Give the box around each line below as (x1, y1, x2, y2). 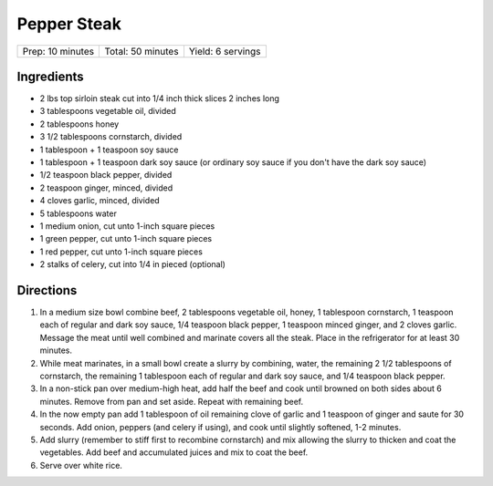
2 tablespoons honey (39, 119, 120, 129)
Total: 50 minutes (104, 45, 179, 57)
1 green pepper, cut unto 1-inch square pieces (39, 233, 213, 244)
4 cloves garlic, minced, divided (39, 195, 160, 206)
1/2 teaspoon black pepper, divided (39, 170, 173, 181)
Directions (16, 283, 78, 298)
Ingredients (16, 68, 84, 84)
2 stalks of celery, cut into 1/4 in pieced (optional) (39, 259, 226, 270)
